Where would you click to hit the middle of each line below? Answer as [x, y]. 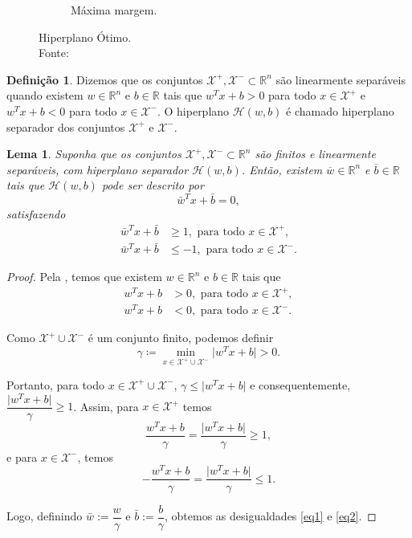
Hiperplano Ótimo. [85, 37]
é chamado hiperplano [340, 110]
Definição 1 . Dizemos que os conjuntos [105, 79]
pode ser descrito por [153, 185]
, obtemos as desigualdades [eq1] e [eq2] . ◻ [270, 516]
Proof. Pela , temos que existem [84, 277]
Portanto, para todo [56, 384]
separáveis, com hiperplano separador [98, 169]
